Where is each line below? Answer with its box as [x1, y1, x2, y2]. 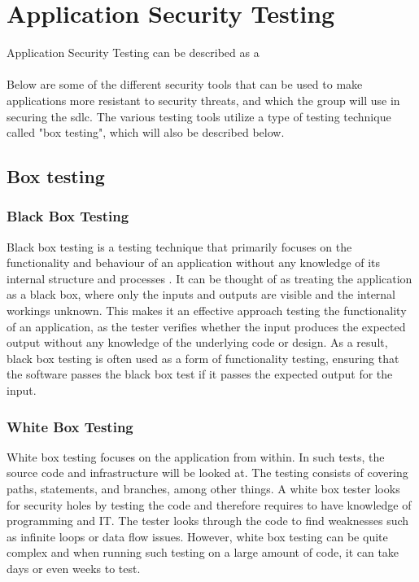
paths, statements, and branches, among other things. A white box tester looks [7, 480, 400, 497]
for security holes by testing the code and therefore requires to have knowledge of [7, 496, 412, 513]
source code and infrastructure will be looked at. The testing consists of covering [7, 464, 408, 481]
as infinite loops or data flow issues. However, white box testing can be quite [7, 527, 388, 545]
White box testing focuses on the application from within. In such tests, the [7, 448, 385, 465]
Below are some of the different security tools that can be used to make [7, 76, 363, 93]
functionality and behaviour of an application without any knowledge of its [7, 254, 381, 271]
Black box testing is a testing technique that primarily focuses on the [7, 238, 352, 255]
